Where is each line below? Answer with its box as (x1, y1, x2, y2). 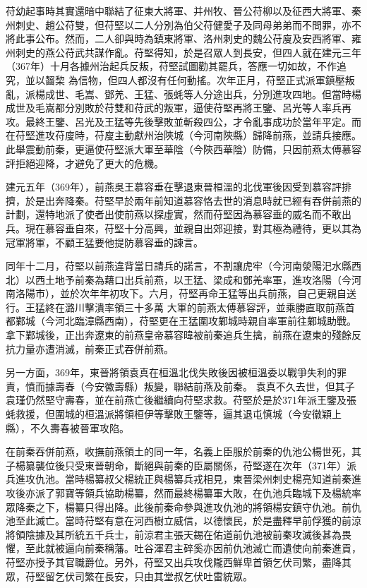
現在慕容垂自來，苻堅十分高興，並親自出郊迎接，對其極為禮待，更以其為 (25, 220, 361, 235)
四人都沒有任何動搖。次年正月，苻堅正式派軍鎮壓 (117, 72, 345, 87)
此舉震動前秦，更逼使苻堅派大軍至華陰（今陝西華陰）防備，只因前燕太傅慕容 (6, 141, 361, 156)
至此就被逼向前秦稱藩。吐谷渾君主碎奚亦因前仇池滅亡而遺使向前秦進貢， (25, 541, 361, 556)
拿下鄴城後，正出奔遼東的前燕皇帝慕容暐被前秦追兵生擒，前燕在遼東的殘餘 (6, 328, 351, 342)
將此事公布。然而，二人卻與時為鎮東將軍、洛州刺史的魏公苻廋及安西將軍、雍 (6, 31, 361, 46)
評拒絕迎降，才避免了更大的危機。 (6, 155, 164, 170)
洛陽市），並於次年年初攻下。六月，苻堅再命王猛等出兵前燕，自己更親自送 (15, 286, 356, 301)
